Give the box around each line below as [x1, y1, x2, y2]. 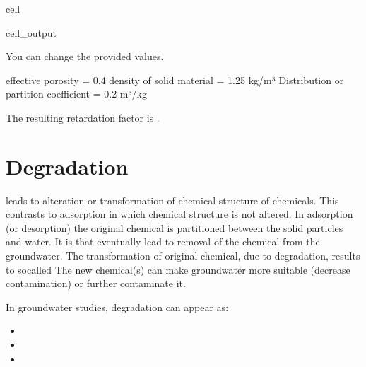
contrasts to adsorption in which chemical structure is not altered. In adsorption [6, 206, 353, 221]
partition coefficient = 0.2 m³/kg [6, 86, 147, 101]
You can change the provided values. [6, 49, 164, 64]
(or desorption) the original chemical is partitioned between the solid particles [6, 220, 343, 235]
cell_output [6, 25, 57, 40]
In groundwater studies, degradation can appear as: [6, 299, 229, 314]
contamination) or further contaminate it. [6, 276, 186, 291]
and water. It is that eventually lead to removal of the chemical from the [6, 234, 320, 249]
